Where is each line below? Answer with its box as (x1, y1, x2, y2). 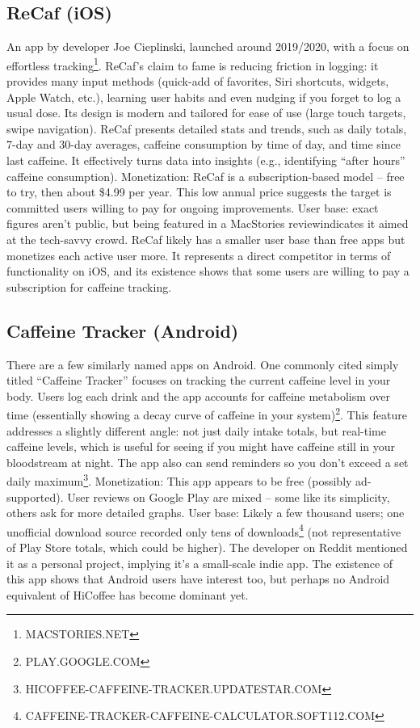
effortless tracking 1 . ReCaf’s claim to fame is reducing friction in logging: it (6, 54, 379, 74)
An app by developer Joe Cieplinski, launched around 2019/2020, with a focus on (6, 38, 409, 55)
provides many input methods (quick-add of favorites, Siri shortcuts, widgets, (6, 73, 389, 90)
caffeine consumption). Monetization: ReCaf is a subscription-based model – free (6, 167, 405, 184)
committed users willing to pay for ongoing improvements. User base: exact (6, 199, 379, 216)
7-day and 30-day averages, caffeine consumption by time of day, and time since (6, 136, 401, 153)
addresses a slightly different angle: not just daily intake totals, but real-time (6, 422, 386, 439)
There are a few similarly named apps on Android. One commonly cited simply (6, 356, 399, 372)
